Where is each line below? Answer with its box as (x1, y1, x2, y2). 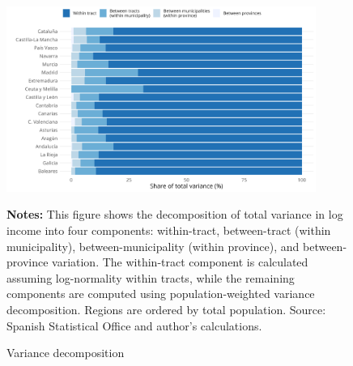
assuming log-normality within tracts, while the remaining (6, 269, 295, 286)
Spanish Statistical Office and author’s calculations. (6, 317, 262, 334)
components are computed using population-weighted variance (6, 285, 315, 302)
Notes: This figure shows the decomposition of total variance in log (6, 206, 343, 223)
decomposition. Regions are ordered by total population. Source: (6, 300, 326, 317)
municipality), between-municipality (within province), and (6, 237, 300, 254)
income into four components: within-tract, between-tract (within (6, 221, 331, 238)
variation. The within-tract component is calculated (52, 253, 308, 270)
